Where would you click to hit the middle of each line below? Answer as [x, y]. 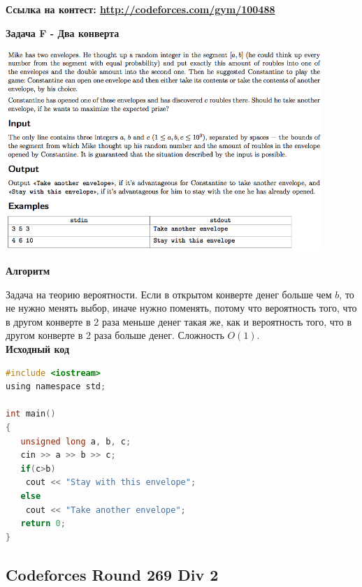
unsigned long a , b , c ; [76, 441]
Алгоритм [28, 271]
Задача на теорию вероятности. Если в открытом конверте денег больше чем [169, 294]
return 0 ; [43, 524]
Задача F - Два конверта [63, 32]
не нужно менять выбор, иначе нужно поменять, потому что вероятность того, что [181, 308]
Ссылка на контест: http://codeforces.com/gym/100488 [140, 9]
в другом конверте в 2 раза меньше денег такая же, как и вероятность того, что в [179, 321]
